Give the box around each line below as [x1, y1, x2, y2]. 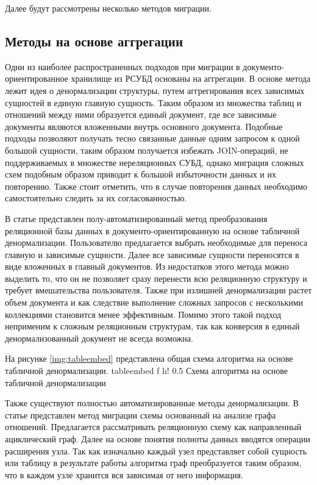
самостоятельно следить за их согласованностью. [5, 192, 187, 204]
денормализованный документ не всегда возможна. [5, 331, 193, 344]
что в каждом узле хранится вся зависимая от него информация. [5, 468, 243, 481]
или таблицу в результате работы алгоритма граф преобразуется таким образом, [5, 456, 302, 469]
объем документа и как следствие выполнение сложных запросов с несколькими [5, 296, 304, 309]
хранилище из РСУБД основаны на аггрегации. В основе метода [71, 72, 311, 85]
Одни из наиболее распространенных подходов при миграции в [5, 60, 240, 73]
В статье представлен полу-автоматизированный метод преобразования [5, 212, 268, 225]
